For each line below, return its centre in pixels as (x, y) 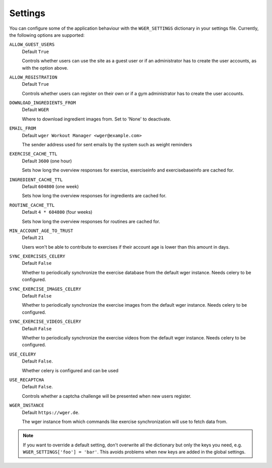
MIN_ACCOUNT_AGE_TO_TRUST (41, 230)
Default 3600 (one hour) (47, 161)
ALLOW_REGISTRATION (33, 77)
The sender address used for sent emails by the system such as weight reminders (107, 145)
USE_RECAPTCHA (27, 380)
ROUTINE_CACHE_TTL (32, 205)
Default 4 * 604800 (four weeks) (57, 212)
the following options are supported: (47, 35)
